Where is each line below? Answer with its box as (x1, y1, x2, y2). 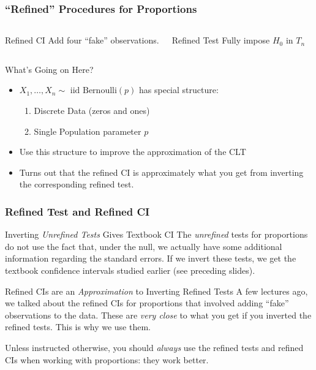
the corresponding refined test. (19, 178, 134, 191)
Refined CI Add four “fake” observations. (5, 34, 159, 47)
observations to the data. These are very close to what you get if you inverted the (5, 308, 312, 321)
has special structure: (139, 83, 219, 96)
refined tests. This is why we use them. (5, 320, 151, 333)
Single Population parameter (34, 124, 141, 137)
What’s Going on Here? (5, 62, 94, 75)
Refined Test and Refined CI (5, 203, 150, 219)
